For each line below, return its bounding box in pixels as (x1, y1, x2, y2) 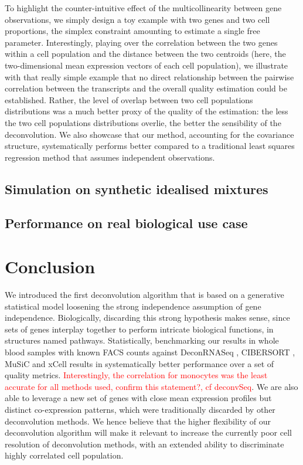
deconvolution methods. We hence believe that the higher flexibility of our (5, 415, 271, 427)
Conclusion (5, 254, 96, 279)
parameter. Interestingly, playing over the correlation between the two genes (5, 36, 278, 48)
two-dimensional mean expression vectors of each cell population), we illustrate (5, 59, 288, 71)
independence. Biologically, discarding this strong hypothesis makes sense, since (5, 311, 290, 324)
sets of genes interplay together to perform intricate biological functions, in (5, 323, 274, 335)
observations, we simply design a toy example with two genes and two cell (5, 13, 270, 25)
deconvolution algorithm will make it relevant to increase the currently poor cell (5, 426, 292, 439)
